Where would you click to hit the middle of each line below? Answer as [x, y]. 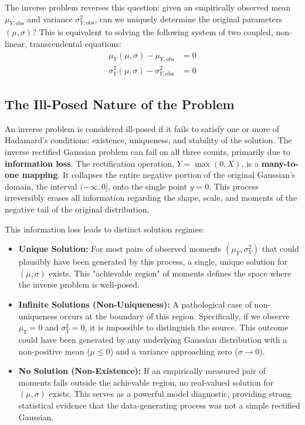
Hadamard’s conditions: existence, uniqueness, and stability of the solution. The [148, 140]
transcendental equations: [75, 43]
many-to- [280, 163]
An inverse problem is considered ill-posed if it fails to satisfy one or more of [142, 128]
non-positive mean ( [54, 351]
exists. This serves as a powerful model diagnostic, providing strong [170, 394]
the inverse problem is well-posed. [79, 284]
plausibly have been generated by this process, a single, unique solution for [153, 262]
